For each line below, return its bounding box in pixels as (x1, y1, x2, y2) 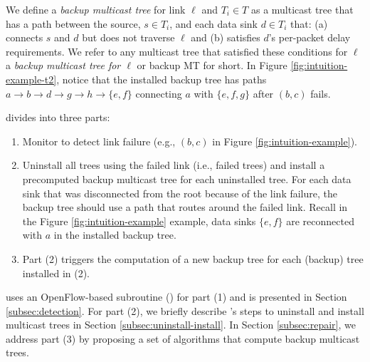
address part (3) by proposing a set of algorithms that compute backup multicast (6, 331, 360, 346)
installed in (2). (22, 265, 90, 280)
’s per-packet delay (268, 30, 351, 45)
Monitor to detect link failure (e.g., (22, 133, 176, 148)
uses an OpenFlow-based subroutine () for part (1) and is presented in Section (6, 289, 347, 304)
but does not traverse (82, 30, 175, 45)
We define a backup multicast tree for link (6, 2, 186, 16)
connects (6, 30, 43, 45)
